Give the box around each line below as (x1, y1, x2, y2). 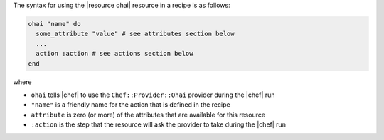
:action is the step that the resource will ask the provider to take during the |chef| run (31, 120, 286, 129)
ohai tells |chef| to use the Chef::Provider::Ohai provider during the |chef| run (31, 91, 275, 99)
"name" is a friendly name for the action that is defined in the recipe (31, 100, 230, 109)
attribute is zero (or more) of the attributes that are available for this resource (31, 110, 266, 119)
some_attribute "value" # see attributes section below (36, 30, 235, 38)
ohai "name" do (28, 20, 81, 28)
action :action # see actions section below (36, 49, 193, 58)
